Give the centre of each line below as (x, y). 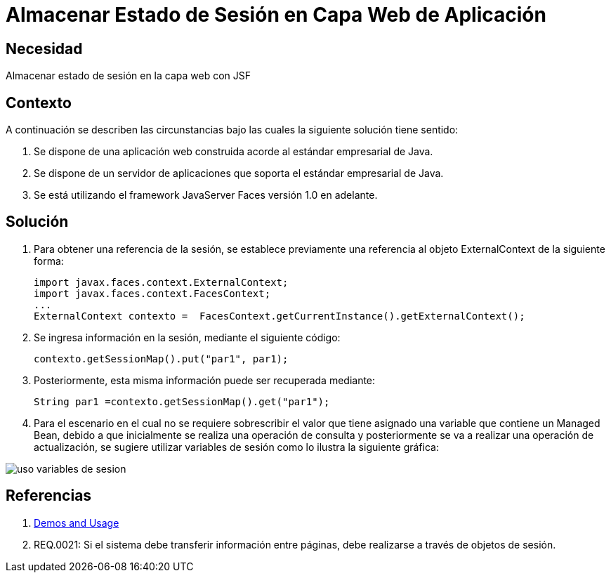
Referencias (49, 496)
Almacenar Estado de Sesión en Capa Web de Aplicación (276, 15)
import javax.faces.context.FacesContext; (152, 293)
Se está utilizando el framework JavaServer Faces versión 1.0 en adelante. (206, 195)
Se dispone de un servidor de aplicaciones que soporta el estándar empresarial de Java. (239, 173)
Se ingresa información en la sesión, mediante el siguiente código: (187, 337)
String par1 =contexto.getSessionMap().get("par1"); (182, 401)
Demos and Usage (77, 523)
